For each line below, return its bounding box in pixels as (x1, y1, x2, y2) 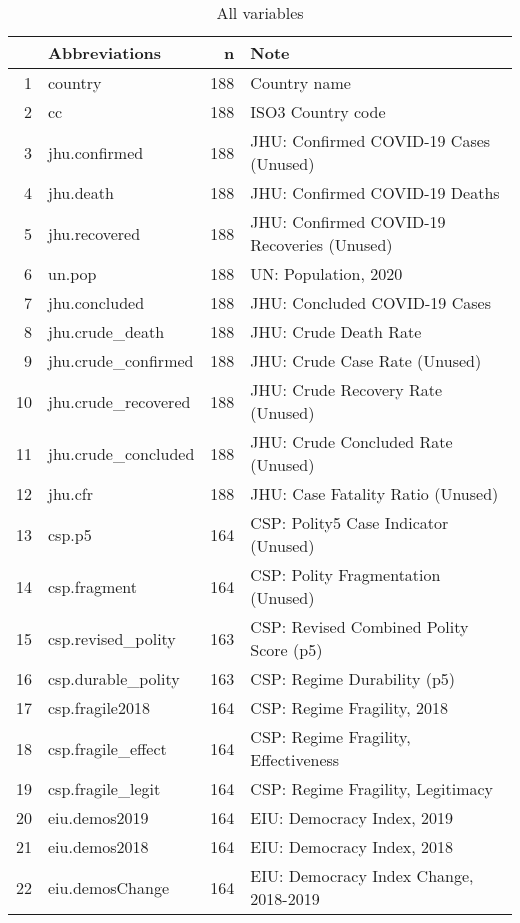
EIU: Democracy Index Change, (250, 864, 474, 887)
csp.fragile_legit (48, 777, 161, 800)
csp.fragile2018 (48, 696, 150, 719)
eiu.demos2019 (48, 806, 149, 829)
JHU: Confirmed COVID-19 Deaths (250, 181, 500, 204)
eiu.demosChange (48, 875, 169, 899)
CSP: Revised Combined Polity (250, 615, 469, 638)
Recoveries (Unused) (250, 233, 393, 256)
